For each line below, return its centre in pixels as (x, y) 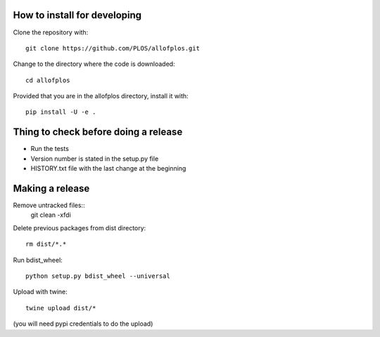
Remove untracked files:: (49, 205)
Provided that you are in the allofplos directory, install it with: (101, 96)
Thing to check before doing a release (98, 132)
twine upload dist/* (61, 308)
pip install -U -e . (61, 112)
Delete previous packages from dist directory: (80, 227)
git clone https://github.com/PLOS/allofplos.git (113, 48)
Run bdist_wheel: (38, 260)
